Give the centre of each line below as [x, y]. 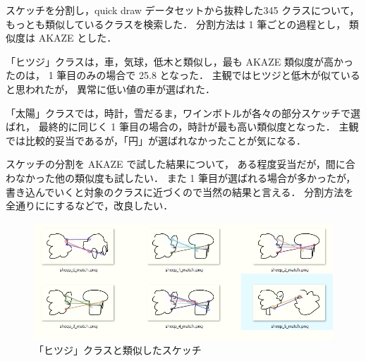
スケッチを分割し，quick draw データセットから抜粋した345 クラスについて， [183, 10]
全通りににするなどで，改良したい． [90, 206]
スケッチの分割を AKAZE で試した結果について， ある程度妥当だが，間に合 [181, 164]
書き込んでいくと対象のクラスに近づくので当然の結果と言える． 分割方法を [180, 191]
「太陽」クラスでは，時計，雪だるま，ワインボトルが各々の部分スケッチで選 [183, 112]
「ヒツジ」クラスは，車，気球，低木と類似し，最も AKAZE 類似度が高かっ [180, 61]
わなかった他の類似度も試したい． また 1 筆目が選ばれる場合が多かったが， [181, 177]
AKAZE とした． [78, 38]
